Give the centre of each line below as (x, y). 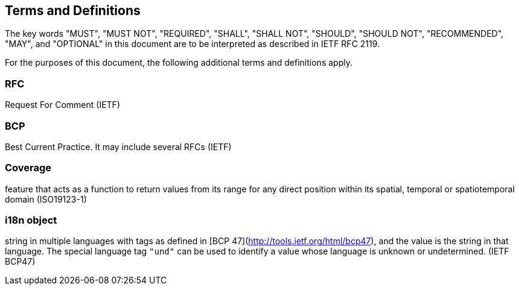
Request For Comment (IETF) (62, 105)
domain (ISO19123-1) (46, 199)
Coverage (28, 168)
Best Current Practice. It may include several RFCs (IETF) (118, 147)
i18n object (31, 220)
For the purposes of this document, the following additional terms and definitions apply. (179, 63)
